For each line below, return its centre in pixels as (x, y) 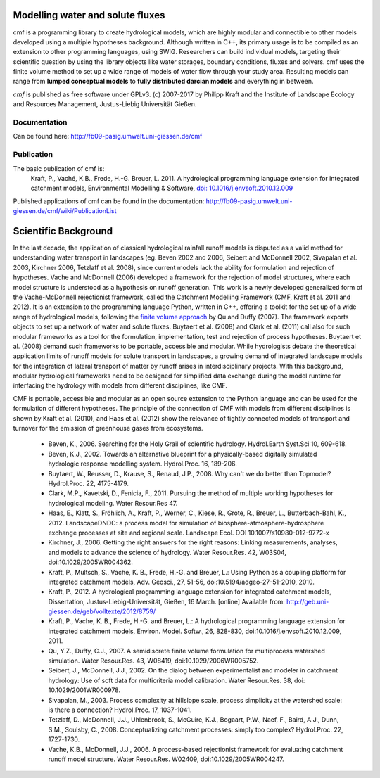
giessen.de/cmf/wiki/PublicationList (65, 211)
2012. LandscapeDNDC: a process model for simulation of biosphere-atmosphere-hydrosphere (186, 523)
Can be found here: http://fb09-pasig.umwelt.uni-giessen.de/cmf (108, 136)
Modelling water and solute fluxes (89, 15)
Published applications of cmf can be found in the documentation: (109, 201)
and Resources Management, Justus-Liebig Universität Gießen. (105, 104)
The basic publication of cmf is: (59, 168)
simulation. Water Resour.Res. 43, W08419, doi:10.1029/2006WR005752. (153, 661)
